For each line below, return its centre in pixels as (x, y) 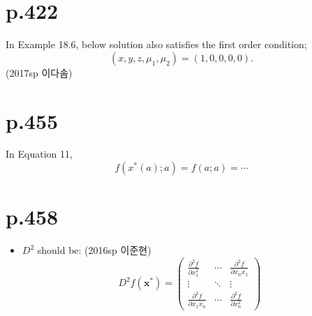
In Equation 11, (39, 154)
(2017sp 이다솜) (39, 72)
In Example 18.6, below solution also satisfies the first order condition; (156, 44)
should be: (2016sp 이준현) (94, 250)
